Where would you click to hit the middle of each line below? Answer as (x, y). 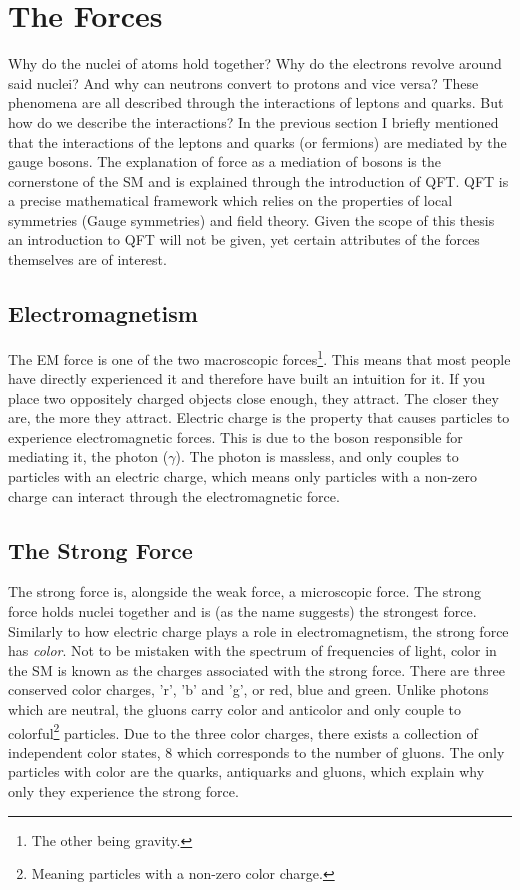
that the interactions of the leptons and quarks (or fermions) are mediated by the (257, 141)
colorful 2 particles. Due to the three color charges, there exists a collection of (243, 731)
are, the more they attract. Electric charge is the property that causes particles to (259, 417)
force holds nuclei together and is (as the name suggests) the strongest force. (242, 611)
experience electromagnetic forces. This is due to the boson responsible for (235, 436)
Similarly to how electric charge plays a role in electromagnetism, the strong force (258, 630)
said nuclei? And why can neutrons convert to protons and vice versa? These (243, 82)
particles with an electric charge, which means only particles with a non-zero (242, 476)
